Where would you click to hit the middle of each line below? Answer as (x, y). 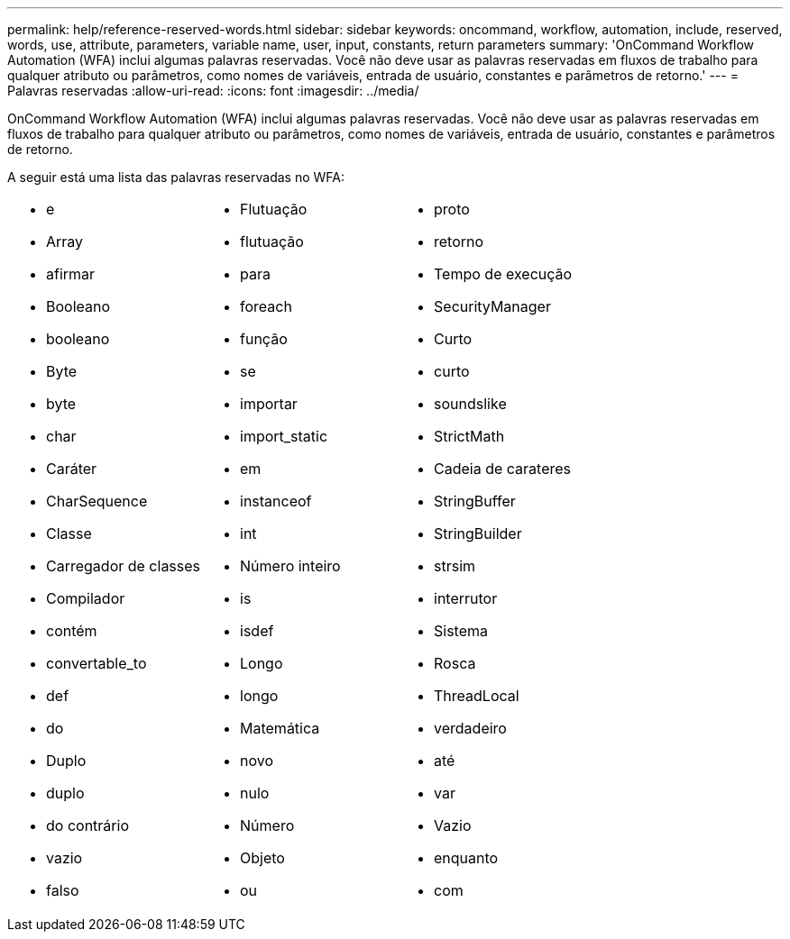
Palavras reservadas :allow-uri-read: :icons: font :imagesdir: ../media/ (213, 91)
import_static (284, 436)
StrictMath (469, 436)
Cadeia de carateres (503, 469)
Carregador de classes (124, 566)
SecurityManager (492, 306)
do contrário (87, 825)
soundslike (470, 404)
